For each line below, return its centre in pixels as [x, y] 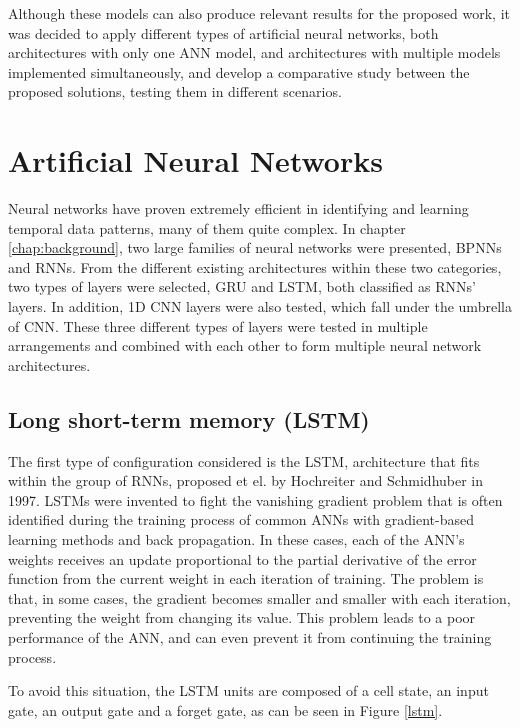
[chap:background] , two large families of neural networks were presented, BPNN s [255, 247]
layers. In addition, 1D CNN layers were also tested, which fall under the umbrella [260, 306]
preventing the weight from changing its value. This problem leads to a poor [242, 617]
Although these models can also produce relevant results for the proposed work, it [259, 13]
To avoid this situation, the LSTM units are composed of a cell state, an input [248, 690]
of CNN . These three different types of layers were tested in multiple [218, 325]
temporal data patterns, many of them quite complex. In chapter [207, 227]
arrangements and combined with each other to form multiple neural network [245, 345]
